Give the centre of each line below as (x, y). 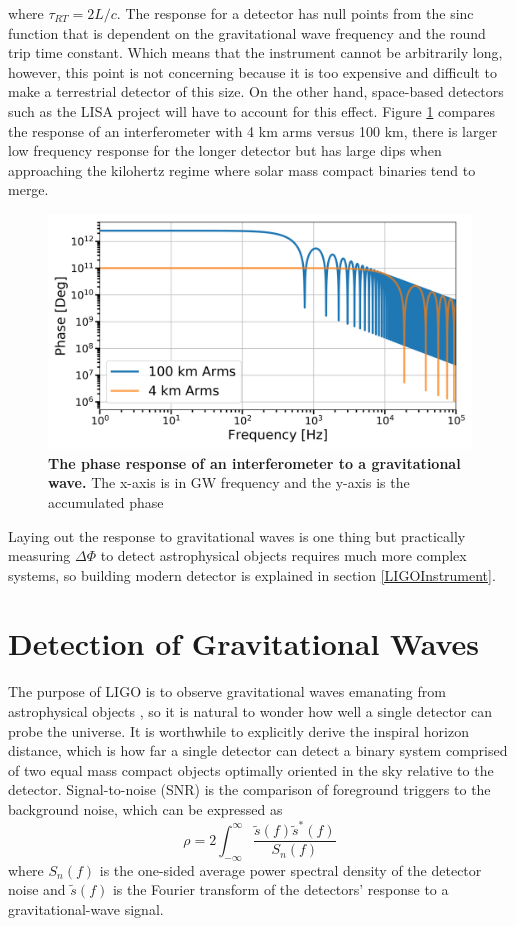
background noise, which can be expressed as (145, 808)
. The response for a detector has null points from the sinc (295, 13)
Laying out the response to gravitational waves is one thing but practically (237, 535)
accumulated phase (106, 501)
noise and (37, 889)
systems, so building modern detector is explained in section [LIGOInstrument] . (252, 574)
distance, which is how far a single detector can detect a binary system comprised (258, 750)
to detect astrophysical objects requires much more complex (283, 555)
